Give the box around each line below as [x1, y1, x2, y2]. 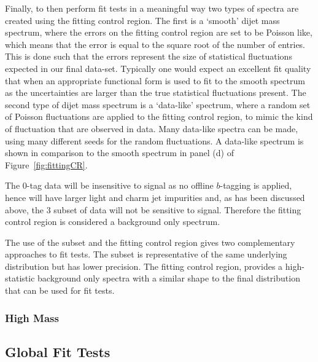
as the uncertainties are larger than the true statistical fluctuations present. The [5, 86, 306, 99]
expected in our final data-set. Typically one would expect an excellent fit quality [5, 61, 311, 74]
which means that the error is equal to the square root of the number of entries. [5, 37, 306, 50]
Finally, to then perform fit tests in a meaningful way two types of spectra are [5, 2, 299, 14]
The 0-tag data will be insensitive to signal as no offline [5, 179, 214, 192]
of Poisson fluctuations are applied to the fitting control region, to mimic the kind [5, 110, 313, 123]
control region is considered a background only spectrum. [5, 215, 220, 228]
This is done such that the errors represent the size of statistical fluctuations [5, 50, 292, 63]
